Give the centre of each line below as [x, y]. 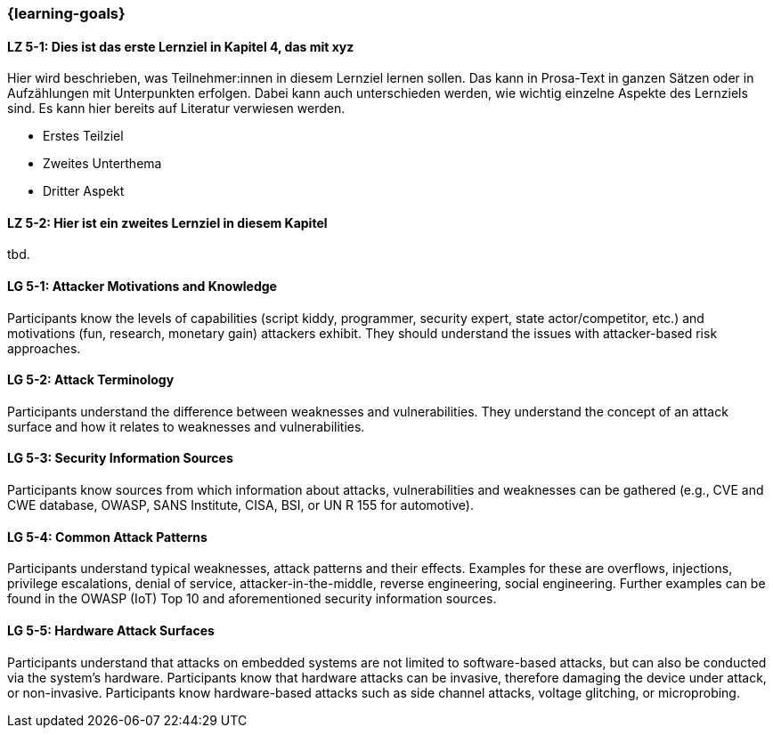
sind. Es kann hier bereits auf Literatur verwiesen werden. [176, 109]
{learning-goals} [66, 13]
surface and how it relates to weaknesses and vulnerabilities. [186, 426]
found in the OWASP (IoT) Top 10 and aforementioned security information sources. [252, 599]
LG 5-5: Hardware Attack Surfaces [111, 630]
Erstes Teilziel [83, 136]
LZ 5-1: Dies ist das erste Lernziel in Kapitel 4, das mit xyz [181, 46]
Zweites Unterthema [102, 164]
